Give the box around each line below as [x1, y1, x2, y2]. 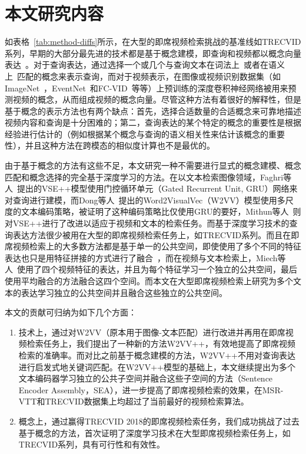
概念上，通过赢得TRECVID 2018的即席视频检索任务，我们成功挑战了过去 [18, 414, 300, 427]
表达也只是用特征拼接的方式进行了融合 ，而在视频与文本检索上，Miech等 [5, 251, 286, 264]
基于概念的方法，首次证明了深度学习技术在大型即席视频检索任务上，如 [18, 426, 291, 439]
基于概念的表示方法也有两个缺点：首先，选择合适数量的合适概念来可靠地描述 [5, 104, 301, 117]
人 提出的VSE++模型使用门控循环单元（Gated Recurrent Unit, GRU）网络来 [5, 182, 298, 195]
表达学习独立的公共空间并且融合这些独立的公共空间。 [21, 286, 227, 298]
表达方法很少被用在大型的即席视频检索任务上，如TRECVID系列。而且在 [12, 228, 291, 241]
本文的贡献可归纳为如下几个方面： [5, 306, 137, 318]
